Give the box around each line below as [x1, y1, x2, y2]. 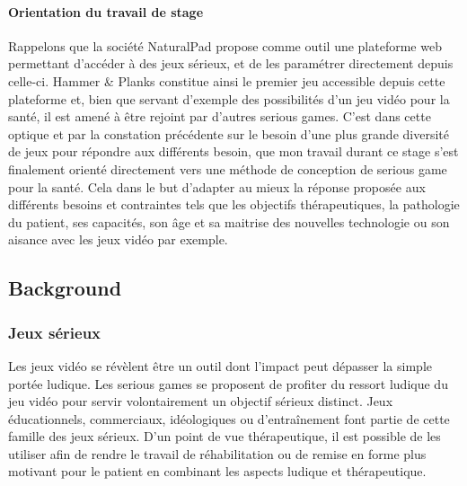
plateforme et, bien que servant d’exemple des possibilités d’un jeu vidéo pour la [8, 89, 450, 108]
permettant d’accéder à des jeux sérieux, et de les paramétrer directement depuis [8, 54, 454, 73]
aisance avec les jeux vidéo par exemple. [8, 230, 228, 249]
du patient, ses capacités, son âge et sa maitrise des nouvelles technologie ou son [8, 212, 450, 231]
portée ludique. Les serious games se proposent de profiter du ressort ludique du [8, 374, 448, 393]
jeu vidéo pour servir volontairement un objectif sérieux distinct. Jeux [8, 392, 393, 411]
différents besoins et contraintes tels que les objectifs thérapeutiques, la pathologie [8, 195, 460, 214]
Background [8, 274, 122, 302]
